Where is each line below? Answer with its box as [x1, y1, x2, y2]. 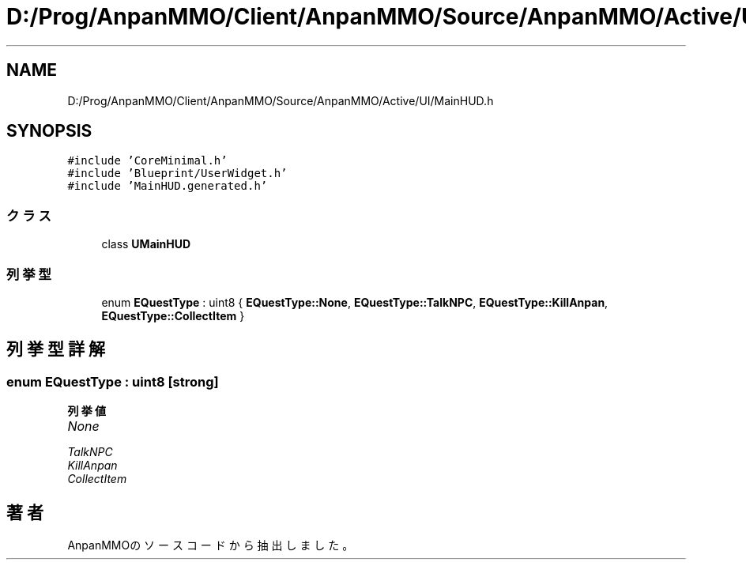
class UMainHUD [101, 237, 191, 251]
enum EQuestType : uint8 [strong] [6, 373, 219, 390]
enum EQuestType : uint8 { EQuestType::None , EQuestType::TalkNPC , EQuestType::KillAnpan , [101, 295, 608, 309]
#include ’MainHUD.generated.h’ [67, 179, 268, 193]
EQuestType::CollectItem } [101, 308, 245, 323]
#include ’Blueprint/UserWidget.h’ [67, 167, 288, 180]
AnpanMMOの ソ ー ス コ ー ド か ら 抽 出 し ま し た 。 [67, 538, 354, 552]
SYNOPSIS [6, 121, 92, 141]
